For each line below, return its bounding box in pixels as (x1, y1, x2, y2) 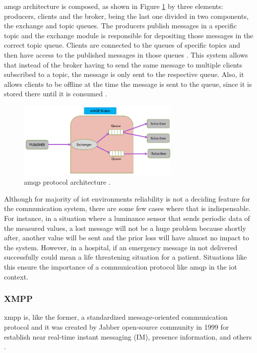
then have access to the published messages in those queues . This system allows (4, 49, 248, 60)
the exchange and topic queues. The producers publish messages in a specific (4, 20, 237, 31)
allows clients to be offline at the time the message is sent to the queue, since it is (4, 78, 252, 89)
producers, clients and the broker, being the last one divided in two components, (4, 10, 249, 21)
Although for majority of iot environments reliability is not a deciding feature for (4, 193, 250, 204)
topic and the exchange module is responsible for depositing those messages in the (4, 30, 254, 40)
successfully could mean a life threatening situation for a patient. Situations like (4, 252, 247, 262)
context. (4, 271, 28, 282)
